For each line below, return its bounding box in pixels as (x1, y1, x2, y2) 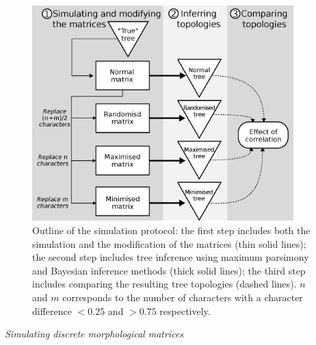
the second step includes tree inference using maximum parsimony (32, 250, 309, 264)
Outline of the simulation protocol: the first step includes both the (32, 223, 311, 238)
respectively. (159, 303, 211, 318)
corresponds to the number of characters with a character (62, 290, 303, 305)
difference (32, 303, 72, 318)
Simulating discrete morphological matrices (5, 327, 184, 341)
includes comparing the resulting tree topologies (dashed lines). (32, 277, 297, 291)
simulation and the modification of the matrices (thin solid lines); (32, 236, 306, 251)
